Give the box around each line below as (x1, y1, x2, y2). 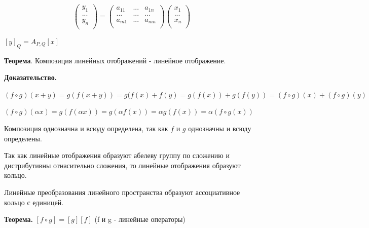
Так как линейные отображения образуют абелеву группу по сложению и (4, 150, 230, 161)
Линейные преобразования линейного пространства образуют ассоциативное (4, 186, 240, 197)
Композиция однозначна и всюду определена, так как (4, 123, 168, 133)
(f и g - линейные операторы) (94, 214, 186, 224)
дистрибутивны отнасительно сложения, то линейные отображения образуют (4, 160, 241, 170)
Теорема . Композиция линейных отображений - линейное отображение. (4, 55, 226, 65)
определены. (4, 133, 42, 143)
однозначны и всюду (188, 123, 251, 133)
